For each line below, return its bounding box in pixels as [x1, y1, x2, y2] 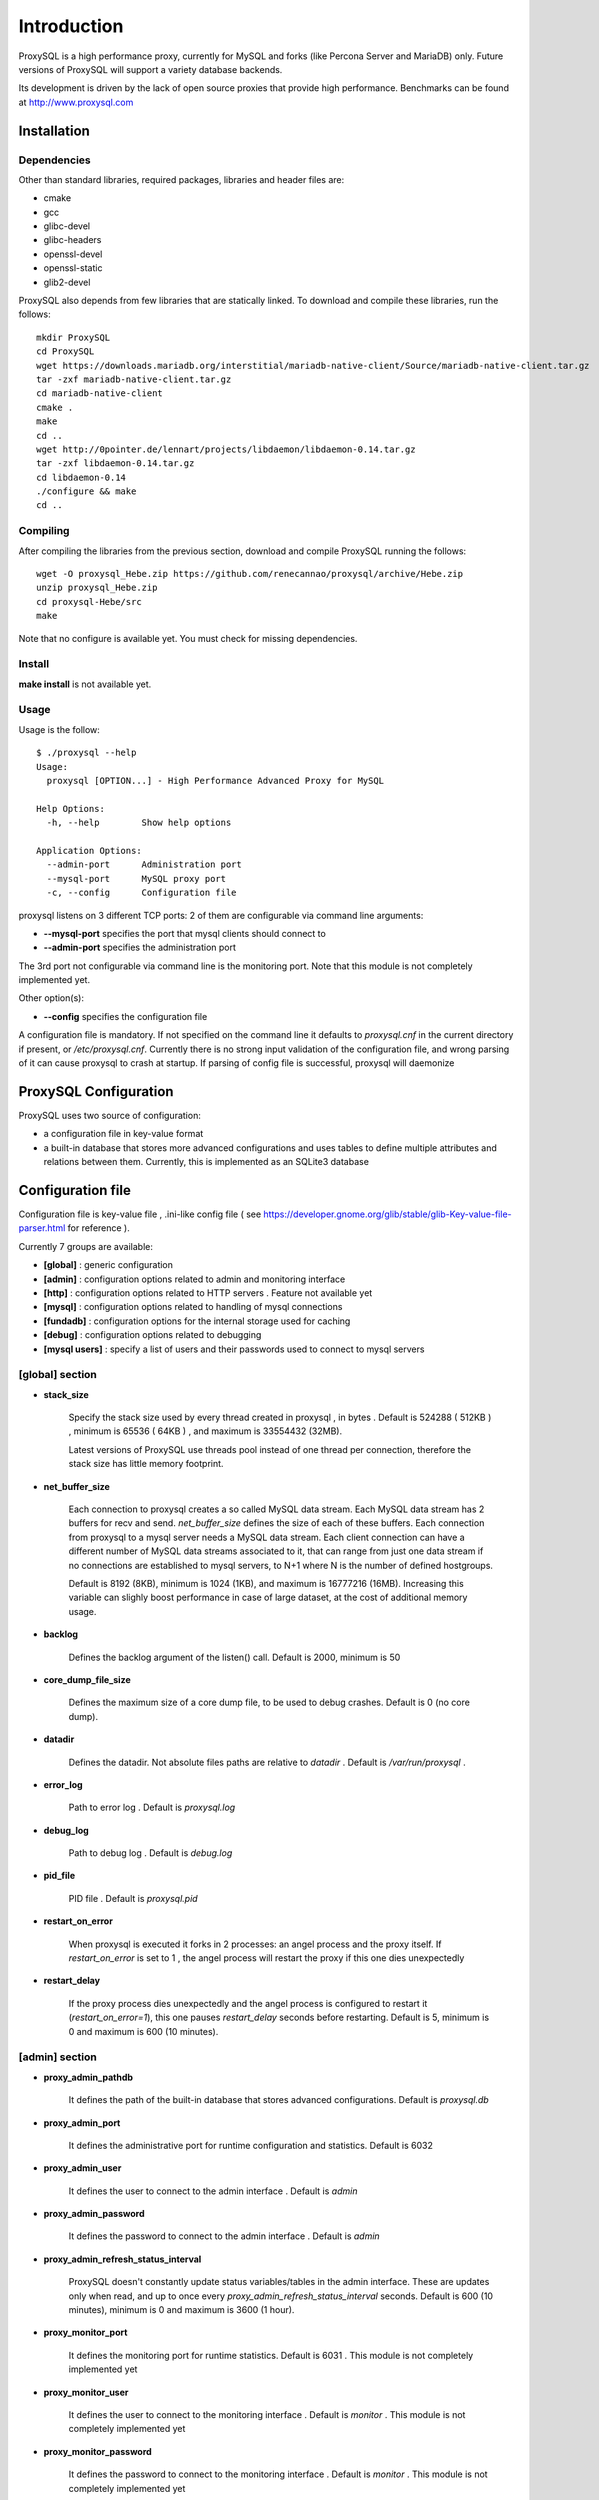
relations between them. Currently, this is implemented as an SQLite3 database [43, 1156, 370, 1168]
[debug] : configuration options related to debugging [43, 1329, 262, 1341]
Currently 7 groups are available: [18, 1240, 154, 1252]
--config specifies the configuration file [43, 1010, 208, 1022]
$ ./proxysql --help [36, 747, 137, 759]
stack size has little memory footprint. [68, 1458, 224, 1470]
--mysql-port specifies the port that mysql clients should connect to [43, 927, 327, 939]
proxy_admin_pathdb [43, 2071, 134, 2083]
